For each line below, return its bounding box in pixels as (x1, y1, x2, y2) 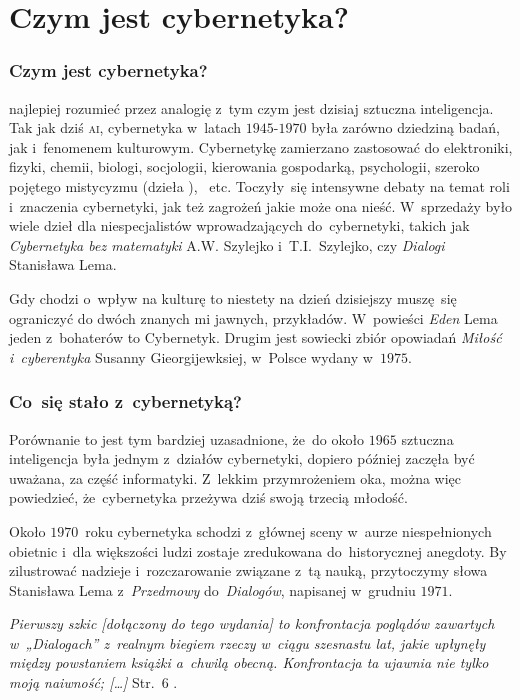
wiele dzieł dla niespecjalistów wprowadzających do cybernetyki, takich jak (9, 215, 470, 236)
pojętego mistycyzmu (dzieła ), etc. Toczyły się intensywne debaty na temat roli (9, 175, 510, 196)
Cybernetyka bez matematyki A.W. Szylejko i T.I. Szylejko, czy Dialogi (9, 234, 445, 255)
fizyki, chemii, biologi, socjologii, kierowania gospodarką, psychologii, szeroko (9, 156, 480, 177)
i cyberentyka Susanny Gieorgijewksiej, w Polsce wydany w (9, 346, 373, 367)
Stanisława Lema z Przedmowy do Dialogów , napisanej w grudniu (9, 579, 416, 600)
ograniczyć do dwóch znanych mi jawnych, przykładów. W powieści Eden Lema (9, 307, 498, 328)
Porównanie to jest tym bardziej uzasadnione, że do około (9, 428, 365, 449)
